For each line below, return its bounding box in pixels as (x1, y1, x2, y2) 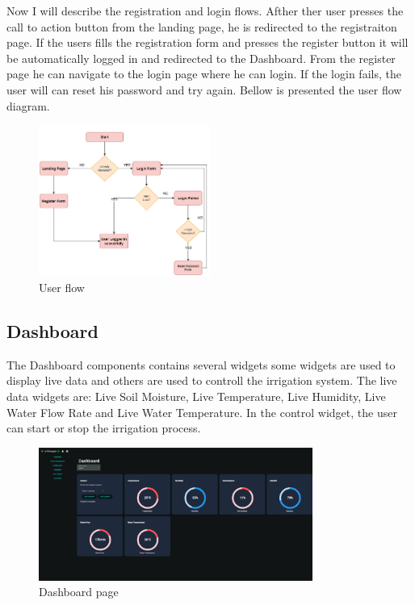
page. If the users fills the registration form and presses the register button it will (6, 34, 409, 51)
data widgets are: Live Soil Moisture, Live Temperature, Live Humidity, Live (6, 388, 386, 405)
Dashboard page (39, 583, 119, 600)
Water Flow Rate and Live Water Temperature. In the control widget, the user (6, 403, 397, 420)
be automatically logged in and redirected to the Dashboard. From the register (6, 49, 396, 66)
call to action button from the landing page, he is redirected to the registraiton (6, 18, 397, 35)
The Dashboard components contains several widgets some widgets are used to (6, 356, 396, 373)
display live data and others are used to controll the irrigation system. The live (6, 372, 397, 389)
